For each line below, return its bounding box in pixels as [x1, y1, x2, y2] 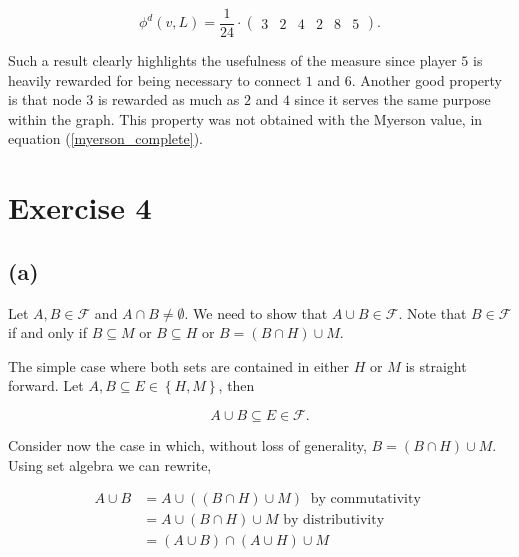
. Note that [398, 302, 467, 323]
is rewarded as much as [97, 89, 240, 110]
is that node [8, 89, 82, 110]
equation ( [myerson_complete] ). [8, 128, 203, 149]
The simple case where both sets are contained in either [8, 355, 350, 376]
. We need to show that [184, 302, 328, 323]
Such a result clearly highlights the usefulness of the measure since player [8, 50, 457, 71]
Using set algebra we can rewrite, [8, 454, 212, 475]
